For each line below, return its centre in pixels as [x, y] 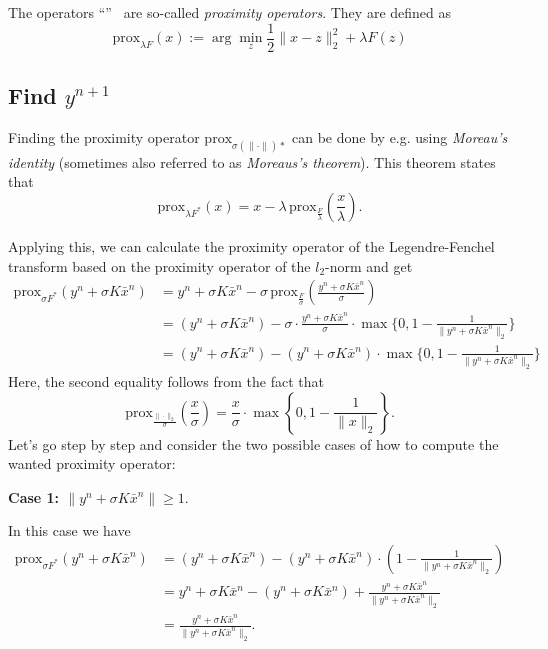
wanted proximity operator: [92, 463]
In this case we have [69, 530]
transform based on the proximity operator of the [159, 265]
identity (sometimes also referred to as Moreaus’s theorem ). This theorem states [252, 161]
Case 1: [34, 496]
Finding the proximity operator [104, 136]
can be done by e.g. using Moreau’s [400, 136]
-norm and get [369, 265]
